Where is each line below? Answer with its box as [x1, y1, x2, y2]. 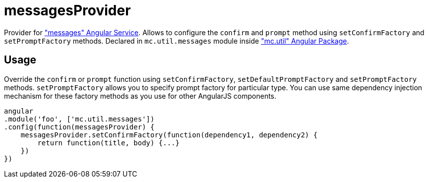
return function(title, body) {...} [37, 138, 180, 147]
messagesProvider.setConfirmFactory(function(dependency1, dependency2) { [20, 130, 318, 139]
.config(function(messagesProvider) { [4, 122, 155, 131]
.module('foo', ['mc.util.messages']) [4, 115, 155, 123]
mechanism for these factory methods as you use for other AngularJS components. [4, 91, 277, 100]
